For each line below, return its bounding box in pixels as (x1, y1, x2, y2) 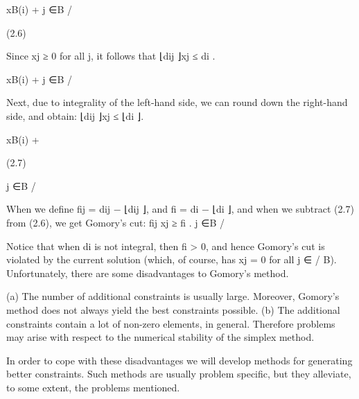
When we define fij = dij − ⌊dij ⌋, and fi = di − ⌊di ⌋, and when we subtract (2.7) (6, 202, 354, 216)
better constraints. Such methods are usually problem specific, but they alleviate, (6, 366, 351, 381)
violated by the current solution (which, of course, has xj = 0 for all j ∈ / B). (6, 252, 337, 267)
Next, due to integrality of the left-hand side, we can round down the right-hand (6, 95, 348, 109)
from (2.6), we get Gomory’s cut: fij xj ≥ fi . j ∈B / (6, 215, 225, 229)
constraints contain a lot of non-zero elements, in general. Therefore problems (6, 316, 335, 330)
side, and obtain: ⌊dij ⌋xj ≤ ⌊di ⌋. (6, 108, 144, 123)
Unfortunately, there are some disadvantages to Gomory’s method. (6, 265, 289, 280)
